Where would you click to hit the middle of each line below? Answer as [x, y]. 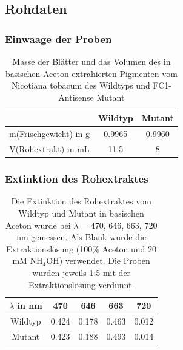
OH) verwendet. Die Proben [98, 261]
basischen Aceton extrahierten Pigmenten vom [91, 73]
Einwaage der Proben [58, 39]
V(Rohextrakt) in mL [49, 149]
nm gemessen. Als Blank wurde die [82, 237]
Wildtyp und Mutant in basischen [81, 213]
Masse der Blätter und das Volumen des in [91, 61]
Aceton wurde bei [38, 225]
